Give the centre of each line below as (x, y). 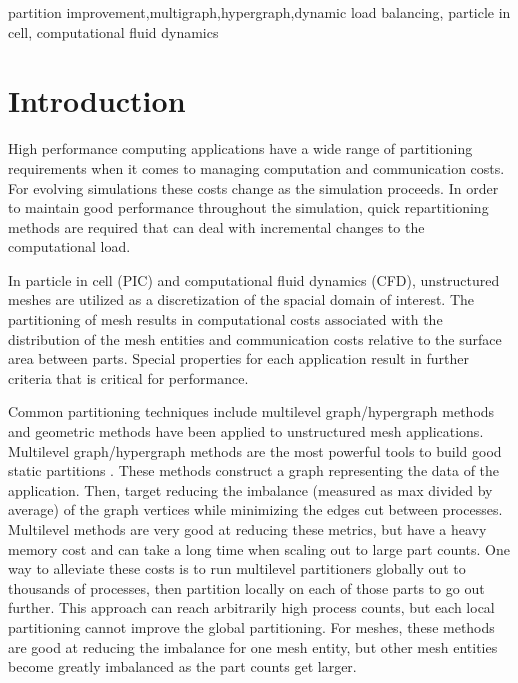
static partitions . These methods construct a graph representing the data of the (254, 470)
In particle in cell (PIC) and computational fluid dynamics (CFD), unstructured (254, 279)
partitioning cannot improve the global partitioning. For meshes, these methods (251, 626)
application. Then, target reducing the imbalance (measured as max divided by (250, 489)
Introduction (97, 100)
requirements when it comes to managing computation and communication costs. (256, 167)
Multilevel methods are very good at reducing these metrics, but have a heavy (247, 529)
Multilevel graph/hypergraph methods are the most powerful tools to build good (255, 450)
